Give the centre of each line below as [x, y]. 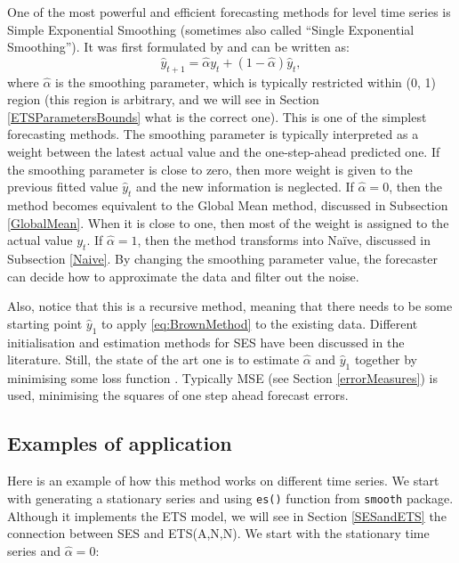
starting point [45, 323]
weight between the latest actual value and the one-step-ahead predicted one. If [224, 151]
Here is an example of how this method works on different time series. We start [223, 481]
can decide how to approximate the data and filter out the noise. [183, 276]
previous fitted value [63, 187]
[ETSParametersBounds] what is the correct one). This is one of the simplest [217, 116]
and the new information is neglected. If [245, 187]
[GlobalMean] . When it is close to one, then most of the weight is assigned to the [228, 222]
